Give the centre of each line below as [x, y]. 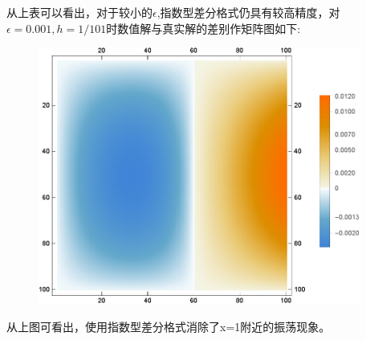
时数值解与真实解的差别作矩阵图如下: [203, 28]
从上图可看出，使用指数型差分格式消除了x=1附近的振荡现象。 [169, 327]
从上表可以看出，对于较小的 [79, 12]
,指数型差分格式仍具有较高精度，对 [248, 12]
